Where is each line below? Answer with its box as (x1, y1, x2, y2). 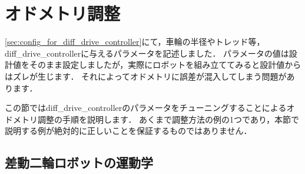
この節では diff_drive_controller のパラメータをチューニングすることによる (5, 101, 287, 114)
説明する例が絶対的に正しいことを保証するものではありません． (5, 124, 252, 137)
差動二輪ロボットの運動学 (5, 153, 153, 172)
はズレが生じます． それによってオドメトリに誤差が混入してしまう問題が (5, 70, 287, 82)
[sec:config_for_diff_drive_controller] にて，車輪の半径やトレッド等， (5, 35, 265, 48)
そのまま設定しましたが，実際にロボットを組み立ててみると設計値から (29, 58, 301, 71)
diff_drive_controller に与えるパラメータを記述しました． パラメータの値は (5, 47, 289, 59)
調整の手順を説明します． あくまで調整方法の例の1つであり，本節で (37, 113, 299, 125)
